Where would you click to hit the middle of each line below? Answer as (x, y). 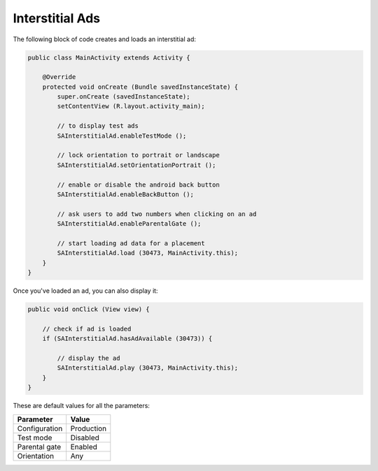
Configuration (40, 428)
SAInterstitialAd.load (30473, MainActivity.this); (148, 253)
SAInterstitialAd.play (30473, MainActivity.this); (148, 368)
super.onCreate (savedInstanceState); (124, 97)
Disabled (85, 437)
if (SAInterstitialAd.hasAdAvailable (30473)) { (127, 339)
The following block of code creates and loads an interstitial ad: (104, 39)
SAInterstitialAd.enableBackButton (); (125, 195)
